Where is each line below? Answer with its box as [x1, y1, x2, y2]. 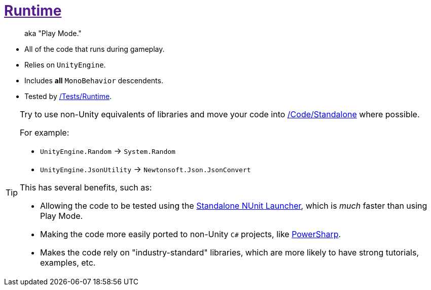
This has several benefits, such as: [20, 182, 152, 192]
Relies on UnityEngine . [24, 60, 106, 69]
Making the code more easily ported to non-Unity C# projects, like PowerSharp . [40, 229, 341, 239]
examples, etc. [40, 257, 96, 268]
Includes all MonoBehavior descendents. [24, 76, 163, 85]
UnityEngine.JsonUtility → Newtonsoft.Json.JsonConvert [40, 164, 251, 174]
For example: [20, 127, 69, 138]
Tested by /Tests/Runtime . [24, 91, 112, 101]
